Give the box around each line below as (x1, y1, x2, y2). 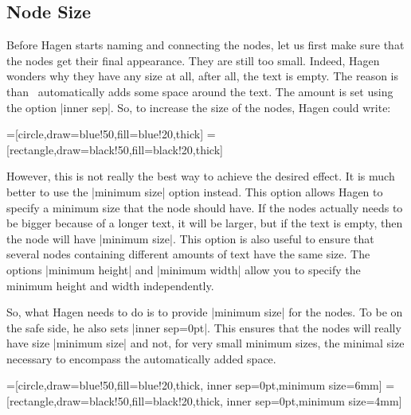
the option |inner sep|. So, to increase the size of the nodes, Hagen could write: (6, 99, 391, 115)
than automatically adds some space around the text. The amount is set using (6, 83, 393, 99)
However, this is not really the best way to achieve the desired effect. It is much (6, 168, 395, 184)
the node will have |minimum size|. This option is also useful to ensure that (6, 230, 374, 246)
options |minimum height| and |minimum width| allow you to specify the (6, 261, 361, 277)
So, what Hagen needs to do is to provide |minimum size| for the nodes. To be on (6, 304, 403, 320)
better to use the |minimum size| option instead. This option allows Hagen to (6, 183, 383, 200)
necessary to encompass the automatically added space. (6, 350, 276, 367)
